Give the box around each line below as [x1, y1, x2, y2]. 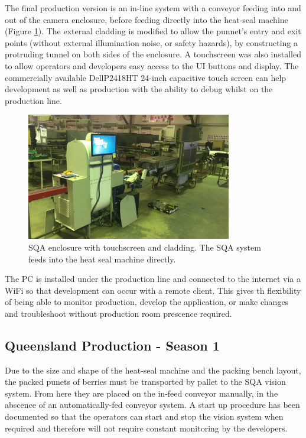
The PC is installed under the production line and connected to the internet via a [5, 272, 301, 285]
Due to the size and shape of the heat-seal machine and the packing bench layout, [5, 364, 301, 376]
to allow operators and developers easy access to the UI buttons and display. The [5, 59, 299, 72]
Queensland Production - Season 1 [5, 336, 220, 354]
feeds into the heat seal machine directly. [28, 252, 176, 265]
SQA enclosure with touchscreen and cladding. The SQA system [28, 241, 261, 253]
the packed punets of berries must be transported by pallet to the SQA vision [5, 375, 286, 388]
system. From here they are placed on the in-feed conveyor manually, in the [5, 387, 278, 399]
